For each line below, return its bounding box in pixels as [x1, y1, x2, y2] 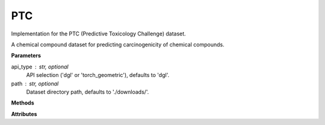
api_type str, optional [11, 63, 69, 70]
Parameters [11, 52, 42, 59]
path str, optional [11, 80, 59, 87]
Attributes [11, 110, 37, 117]
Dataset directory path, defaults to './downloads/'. [26, 88, 149, 96]
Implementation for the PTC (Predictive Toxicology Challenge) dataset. [11, 30, 186, 37]
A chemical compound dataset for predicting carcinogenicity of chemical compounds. [11, 41, 225, 48]
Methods [11, 99, 34, 106]
